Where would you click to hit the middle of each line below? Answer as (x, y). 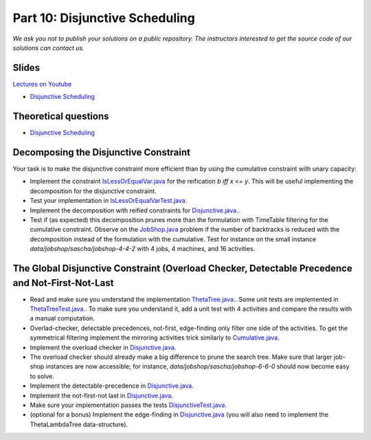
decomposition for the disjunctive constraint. (93, 191)
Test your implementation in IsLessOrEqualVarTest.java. (109, 201)
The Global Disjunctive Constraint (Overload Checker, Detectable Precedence (183, 268)
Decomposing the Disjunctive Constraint (101, 152)
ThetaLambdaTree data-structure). (79, 424)
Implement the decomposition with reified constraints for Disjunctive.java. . (135, 210)
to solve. (42, 376)
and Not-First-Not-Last (63, 283)
